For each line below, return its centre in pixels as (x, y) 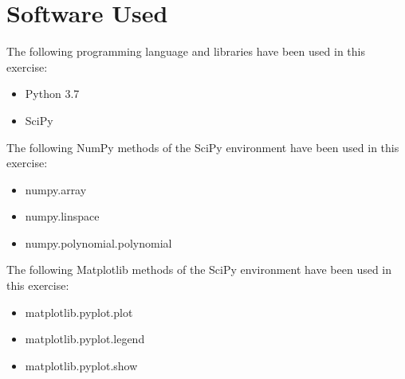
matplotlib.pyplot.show (81, 365)
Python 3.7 (52, 94)
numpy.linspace (62, 216)
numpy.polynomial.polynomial (98, 242)
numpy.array (56, 189)
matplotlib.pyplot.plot (79, 312)
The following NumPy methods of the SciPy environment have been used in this (203, 147)
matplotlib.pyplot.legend (85, 339)
